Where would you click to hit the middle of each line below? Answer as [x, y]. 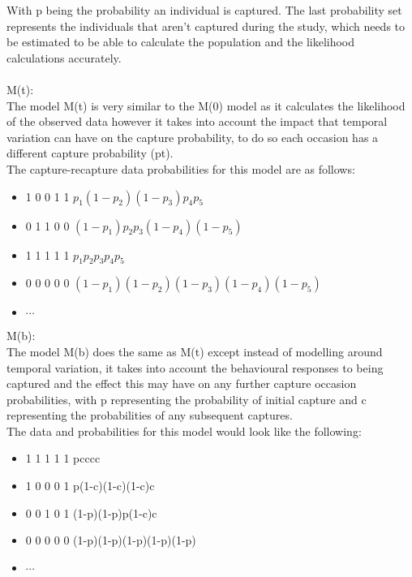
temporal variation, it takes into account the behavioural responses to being [195, 367]
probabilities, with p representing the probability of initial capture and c [187, 399]
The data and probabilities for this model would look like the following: [184, 431]
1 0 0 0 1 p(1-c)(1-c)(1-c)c [90, 486]
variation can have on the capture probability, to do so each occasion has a [193, 137]
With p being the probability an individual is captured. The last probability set [204, 10]
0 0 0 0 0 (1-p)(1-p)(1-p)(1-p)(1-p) [111, 540]
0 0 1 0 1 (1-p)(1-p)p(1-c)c [91, 512]
